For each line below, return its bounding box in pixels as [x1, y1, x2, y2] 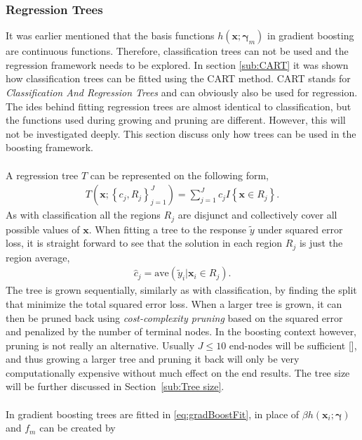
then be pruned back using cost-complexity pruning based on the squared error [6, 310, 343, 325]
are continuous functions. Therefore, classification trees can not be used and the [6, 44, 349, 58]
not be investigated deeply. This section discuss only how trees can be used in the [6, 126, 356, 141]
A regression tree [6, 167, 79, 182]
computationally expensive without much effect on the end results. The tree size [6, 365, 350, 380]
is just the [299, 235, 343, 250]
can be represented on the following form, [90, 167, 269, 182]
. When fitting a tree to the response [88, 221, 247, 236]
